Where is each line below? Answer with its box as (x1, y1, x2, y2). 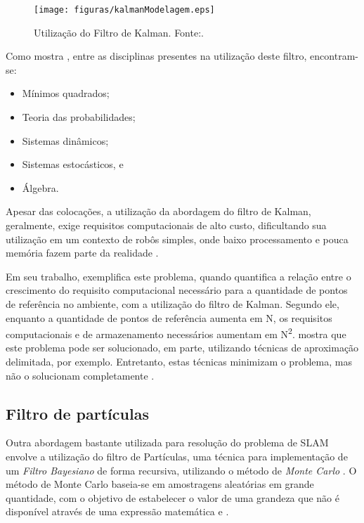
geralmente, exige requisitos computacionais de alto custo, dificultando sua (6, 218, 327, 232)
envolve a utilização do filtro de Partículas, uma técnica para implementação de (6, 448, 348, 463)
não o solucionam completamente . (6, 368, 155, 382)
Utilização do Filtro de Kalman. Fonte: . (34, 25, 204, 39)
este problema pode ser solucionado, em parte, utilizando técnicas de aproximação (6, 340, 359, 355)
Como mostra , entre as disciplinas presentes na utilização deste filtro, (6, 49, 307, 63)
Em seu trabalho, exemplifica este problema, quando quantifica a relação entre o (6, 269, 351, 283)
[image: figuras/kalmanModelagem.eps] (34, 5, 215, 15)
